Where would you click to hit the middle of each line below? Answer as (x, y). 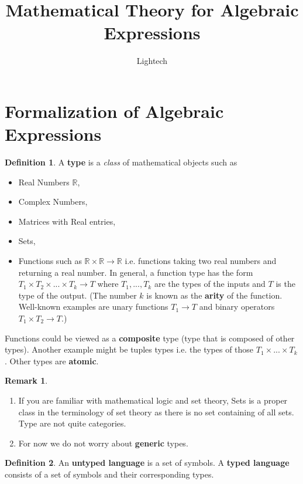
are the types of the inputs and (210, 284)
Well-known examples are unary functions (93, 307)
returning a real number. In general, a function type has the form (136, 272)
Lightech (152, 61)
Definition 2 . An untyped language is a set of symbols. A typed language (147, 463)
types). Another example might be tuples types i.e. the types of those (129, 349)
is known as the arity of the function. (214, 295)
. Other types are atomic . (52, 361)
